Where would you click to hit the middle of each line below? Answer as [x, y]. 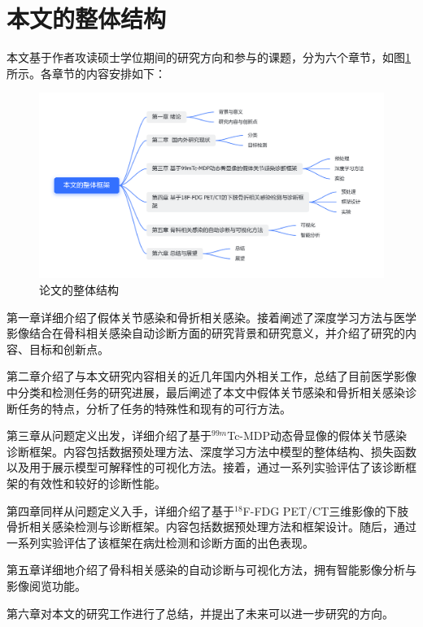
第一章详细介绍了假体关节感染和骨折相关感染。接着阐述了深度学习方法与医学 [211, 317]
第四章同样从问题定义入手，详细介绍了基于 [120, 510]
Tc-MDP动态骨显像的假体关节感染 [317, 435]
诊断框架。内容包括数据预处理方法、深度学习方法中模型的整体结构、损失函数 [211, 451]
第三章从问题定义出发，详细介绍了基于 [109, 435]
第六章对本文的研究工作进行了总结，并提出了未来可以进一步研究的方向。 [200, 613]
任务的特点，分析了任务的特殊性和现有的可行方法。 [154, 408]
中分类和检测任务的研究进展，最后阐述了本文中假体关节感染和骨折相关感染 [206, 392]
